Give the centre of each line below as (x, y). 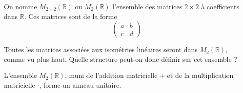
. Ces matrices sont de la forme (71, 16)
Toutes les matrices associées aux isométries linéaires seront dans (101, 49)
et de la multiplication (200, 75)
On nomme (20, 6)
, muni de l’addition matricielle (111, 75)
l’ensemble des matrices (147, 6)
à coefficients (220, 6)
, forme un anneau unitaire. (80, 84)
